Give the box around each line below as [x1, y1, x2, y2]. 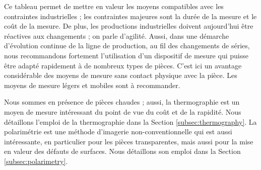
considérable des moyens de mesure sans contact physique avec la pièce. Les [4, 70, 237, 80]
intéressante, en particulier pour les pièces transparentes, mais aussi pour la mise [4, 136, 253, 146]
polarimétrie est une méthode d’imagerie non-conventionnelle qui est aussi [4, 126, 232, 137]
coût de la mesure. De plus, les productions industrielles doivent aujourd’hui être [4, 21, 253, 31]
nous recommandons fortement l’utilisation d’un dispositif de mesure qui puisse [4, 50, 248, 60]
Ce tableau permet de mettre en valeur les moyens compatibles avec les [4, 1, 224, 11]
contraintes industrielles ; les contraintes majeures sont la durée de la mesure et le [4, 11, 257, 21]
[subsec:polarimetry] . [4, 155, 68, 166]
